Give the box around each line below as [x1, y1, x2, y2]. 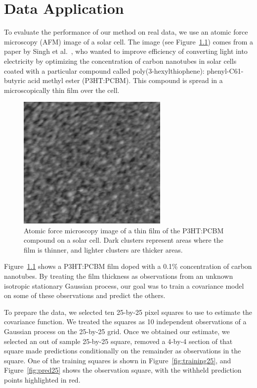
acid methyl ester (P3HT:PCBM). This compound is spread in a [28, 75, 223, 86]
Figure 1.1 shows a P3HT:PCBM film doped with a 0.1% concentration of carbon [4, 261, 252, 271]
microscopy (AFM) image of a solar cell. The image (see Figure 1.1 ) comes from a [4, 36, 254, 46]
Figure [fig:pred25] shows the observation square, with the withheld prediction [4, 365, 242, 375]
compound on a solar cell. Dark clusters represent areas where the [24, 235, 223, 245]
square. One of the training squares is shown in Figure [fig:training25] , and [4, 355, 231, 365]
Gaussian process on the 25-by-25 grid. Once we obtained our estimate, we [4, 326, 230, 336]
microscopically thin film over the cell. [4, 85, 120, 95]
